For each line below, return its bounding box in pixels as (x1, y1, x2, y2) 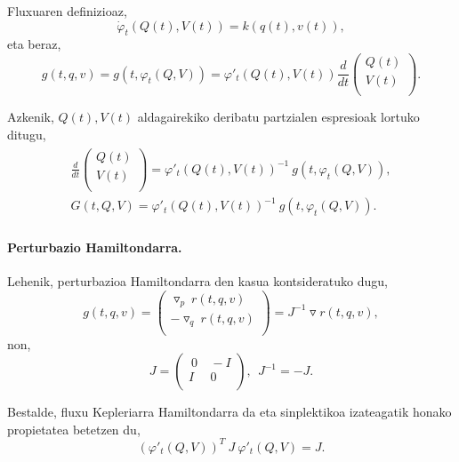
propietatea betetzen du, (7, 419, 141, 438)
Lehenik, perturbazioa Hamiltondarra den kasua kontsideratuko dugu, (7, 271, 389, 290)
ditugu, (7, 124, 46, 143)
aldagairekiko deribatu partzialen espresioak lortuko (137, 108, 420, 126)
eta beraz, (7, 35, 61, 53)
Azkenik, (7, 108, 54, 126)
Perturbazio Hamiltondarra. (7, 237, 182, 256)
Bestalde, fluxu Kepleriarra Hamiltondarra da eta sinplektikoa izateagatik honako (7, 402, 452, 421)
